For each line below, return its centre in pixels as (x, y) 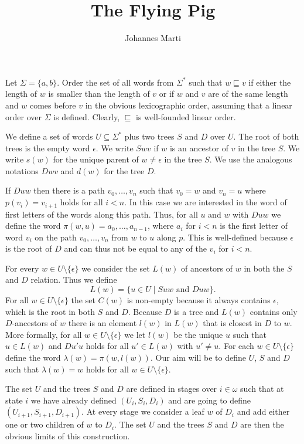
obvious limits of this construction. (68, 436)
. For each (236, 346)
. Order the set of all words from (115, 82)
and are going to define (210, 400)
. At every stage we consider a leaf (143, 411)
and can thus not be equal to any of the (135, 248)
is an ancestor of (199, 148)
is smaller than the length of (99, 94)
